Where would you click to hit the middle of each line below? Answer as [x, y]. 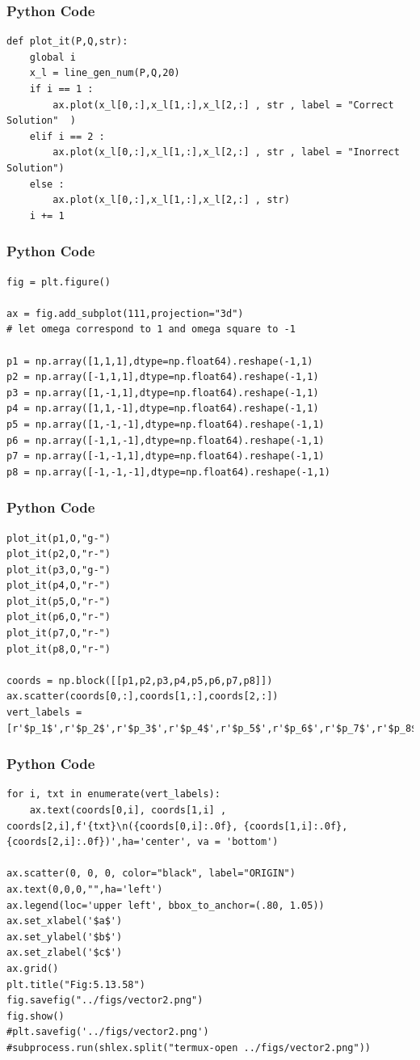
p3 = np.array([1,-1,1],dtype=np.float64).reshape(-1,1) [163, 393]
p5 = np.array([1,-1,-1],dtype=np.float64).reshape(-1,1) [166, 424]
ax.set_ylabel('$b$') [65, 937]
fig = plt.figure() [59, 282]
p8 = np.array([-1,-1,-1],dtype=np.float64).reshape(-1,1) [168, 472]
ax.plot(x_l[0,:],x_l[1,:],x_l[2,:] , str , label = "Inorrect [226, 152]
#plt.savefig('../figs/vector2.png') [108, 1032]
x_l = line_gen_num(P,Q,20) [105, 73]
